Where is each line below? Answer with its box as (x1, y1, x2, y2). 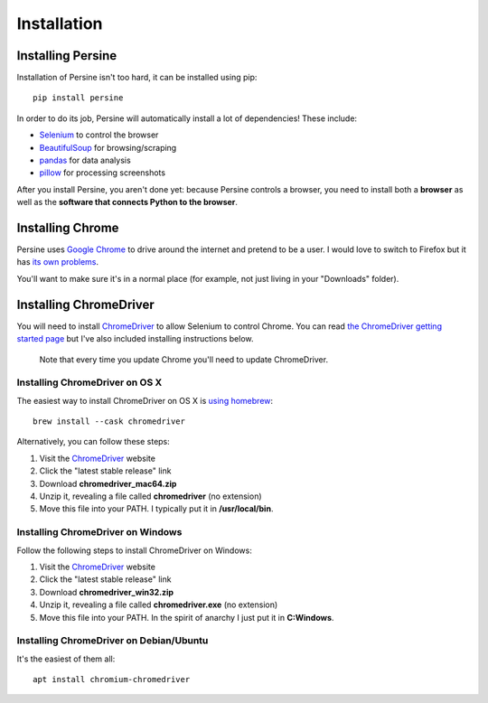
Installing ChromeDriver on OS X (16, 376, 163, 389)
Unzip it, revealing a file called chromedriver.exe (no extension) (39, 599, 278, 610)
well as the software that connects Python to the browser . (16, 197, 239, 208)
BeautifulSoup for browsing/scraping (39, 142, 177, 153)
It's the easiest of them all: (16, 653, 116, 664)
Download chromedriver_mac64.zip (39, 478, 177, 489)
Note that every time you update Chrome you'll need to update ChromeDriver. (39, 353, 329, 365)
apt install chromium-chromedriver (33, 674, 191, 685)
